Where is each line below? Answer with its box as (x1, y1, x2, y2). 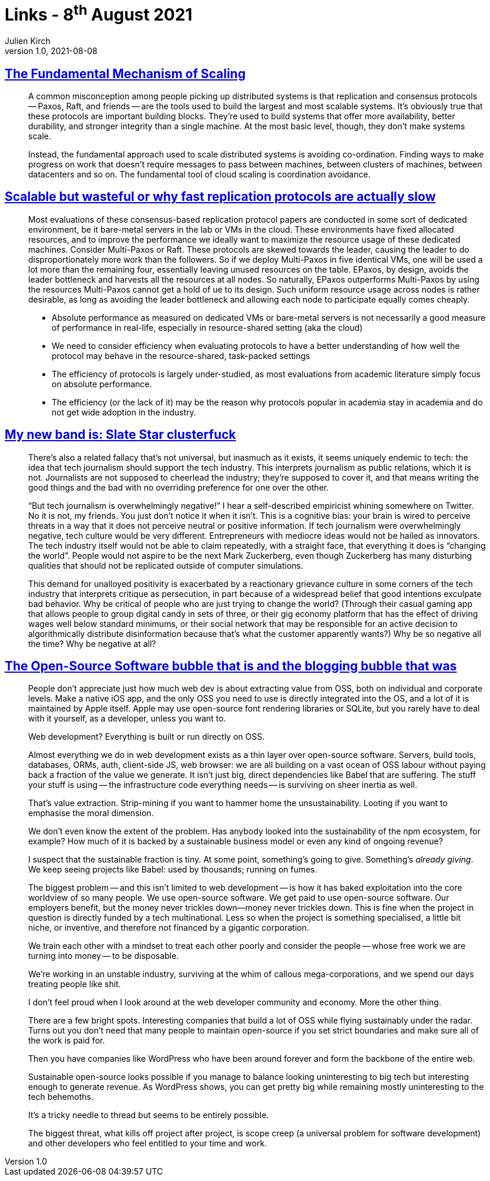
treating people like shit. (28, 979, 121, 989)
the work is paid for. (28, 1035, 105, 1046)
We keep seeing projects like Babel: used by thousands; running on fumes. (28, 864, 317, 875)
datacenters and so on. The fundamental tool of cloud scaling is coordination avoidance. (28, 169, 371, 179)
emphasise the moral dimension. (28, 808, 154, 818)
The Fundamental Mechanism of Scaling (5, 66, 246, 81)
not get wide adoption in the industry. (52, 407, 196, 417)
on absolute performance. (52, 378, 152, 389)
